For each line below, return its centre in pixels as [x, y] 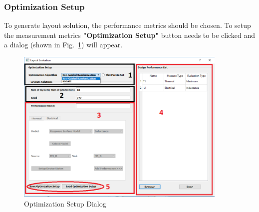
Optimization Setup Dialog [65, 203]
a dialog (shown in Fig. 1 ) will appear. [63, 45]
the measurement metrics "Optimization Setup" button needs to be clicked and [130, 35]
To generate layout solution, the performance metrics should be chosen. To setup [128, 25]
